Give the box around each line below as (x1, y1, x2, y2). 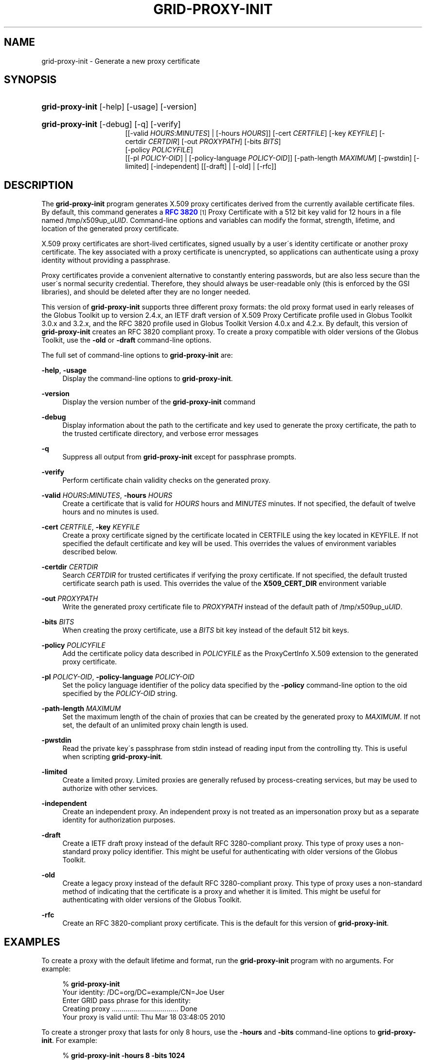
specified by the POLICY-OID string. (62, 689, 177, 698)
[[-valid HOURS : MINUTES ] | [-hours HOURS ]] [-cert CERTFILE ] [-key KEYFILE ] (125, 129, 378, 138)
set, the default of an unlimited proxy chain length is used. (62, 721, 248, 730)
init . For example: (41, 1036, 97, 1045)
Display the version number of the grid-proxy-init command (62, 398, 256, 406)
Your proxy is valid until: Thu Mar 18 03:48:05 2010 (62, 1013, 226, 1022)
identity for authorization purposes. (62, 816, 176, 824)
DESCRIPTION (4, 179, 73, 191)
